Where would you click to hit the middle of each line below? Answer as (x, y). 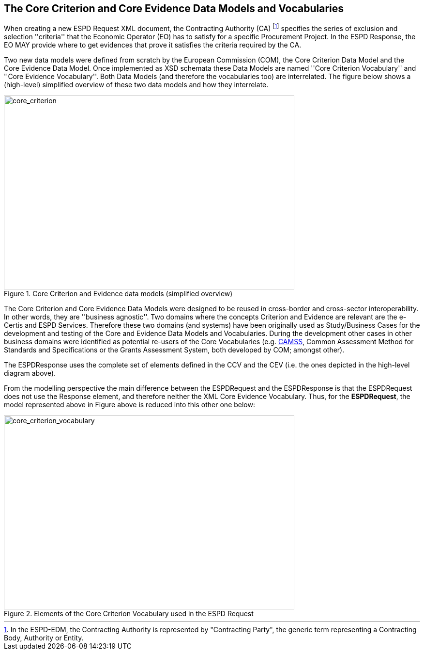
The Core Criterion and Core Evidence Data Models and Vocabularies (174, 8)
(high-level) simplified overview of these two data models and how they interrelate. (136, 85)
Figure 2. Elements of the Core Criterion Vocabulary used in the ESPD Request (129, 614)
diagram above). (30, 373)
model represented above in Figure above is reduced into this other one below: (129, 405)
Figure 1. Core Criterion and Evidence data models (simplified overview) (118, 294)
